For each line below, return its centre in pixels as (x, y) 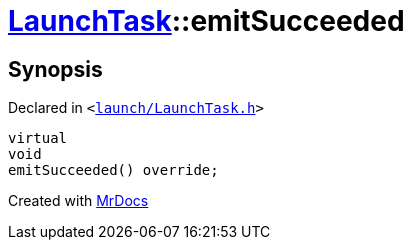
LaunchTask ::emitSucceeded (206, 21)
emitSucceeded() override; (113, 170)
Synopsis (55, 69)
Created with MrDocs (78, 201)
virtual (38, 138)
